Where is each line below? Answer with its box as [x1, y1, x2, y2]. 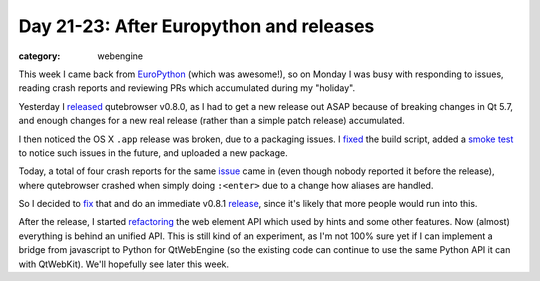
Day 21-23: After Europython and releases [18, 15, 375, 37]
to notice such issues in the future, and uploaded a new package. [18, 146, 289, 159]
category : [18, 50, 61, 62]
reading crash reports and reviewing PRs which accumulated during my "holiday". [18, 82, 355, 94]
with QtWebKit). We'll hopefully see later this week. [18, 258, 230, 270]
